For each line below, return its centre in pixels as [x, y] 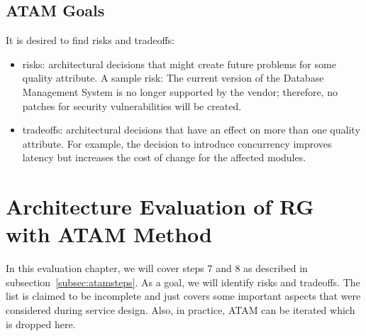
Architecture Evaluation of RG [160, 206]
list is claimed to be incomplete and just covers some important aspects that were [183, 296]
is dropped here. [41, 324]
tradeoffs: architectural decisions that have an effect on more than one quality [191, 130]
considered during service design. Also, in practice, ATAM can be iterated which [181, 310]
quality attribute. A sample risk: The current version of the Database [173, 78]
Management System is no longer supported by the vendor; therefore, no [180, 91]
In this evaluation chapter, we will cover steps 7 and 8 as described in [157, 268]
